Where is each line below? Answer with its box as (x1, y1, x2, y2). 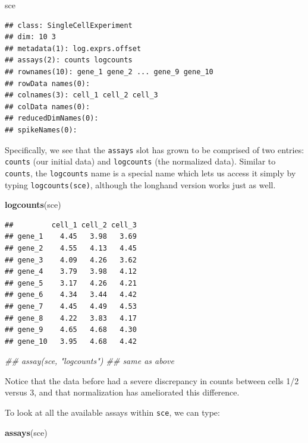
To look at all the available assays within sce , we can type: (5, 406, 220, 419)
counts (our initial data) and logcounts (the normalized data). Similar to (5, 155, 276, 167)
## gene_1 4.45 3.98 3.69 (5, 232, 137, 241)
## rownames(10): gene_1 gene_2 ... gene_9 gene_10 (5, 67, 213, 76)
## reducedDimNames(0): (5, 114, 99, 123)
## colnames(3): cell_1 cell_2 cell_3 (5, 91, 158, 100)
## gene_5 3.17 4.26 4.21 (5, 279, 137, 287)
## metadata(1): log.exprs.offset (5, 44, 142, 53)
